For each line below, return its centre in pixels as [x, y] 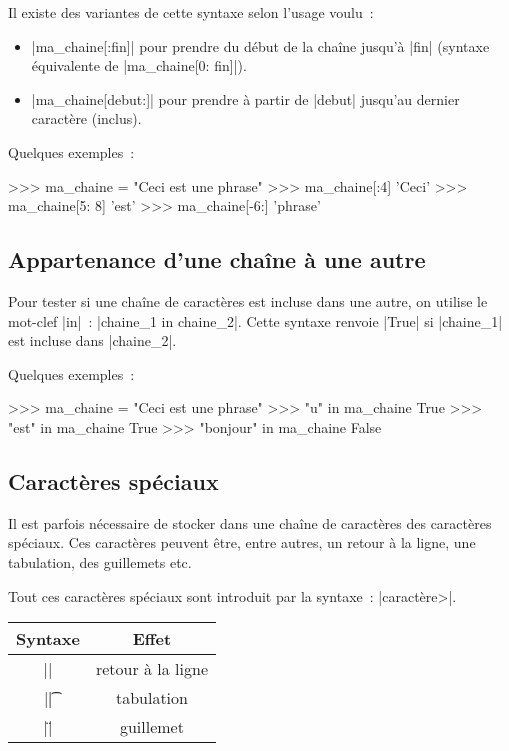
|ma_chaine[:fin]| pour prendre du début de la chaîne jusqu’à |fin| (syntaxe [260, 45]
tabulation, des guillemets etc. [100, 561]
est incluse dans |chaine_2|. [92, 340]
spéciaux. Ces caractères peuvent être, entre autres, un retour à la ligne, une [242, 542]
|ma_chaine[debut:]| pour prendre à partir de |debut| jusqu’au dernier [245, 98]
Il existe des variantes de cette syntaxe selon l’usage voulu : [191, 12]
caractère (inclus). [86, 118]
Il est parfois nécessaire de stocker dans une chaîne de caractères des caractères [250, 522]
